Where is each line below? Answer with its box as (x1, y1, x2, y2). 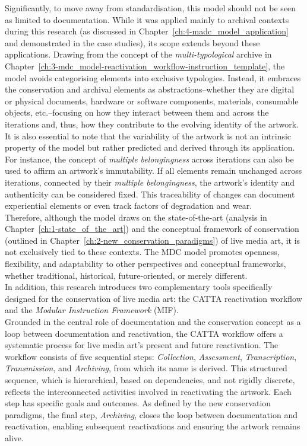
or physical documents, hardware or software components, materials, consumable (5, 94, 299, 107)
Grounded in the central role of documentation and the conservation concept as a (5, 316, 301, 328)
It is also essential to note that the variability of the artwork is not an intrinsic (5, 129, 292, 142)
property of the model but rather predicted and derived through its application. (5, 141, 295, 154)
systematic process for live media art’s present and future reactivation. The (5, 339, 278, 351)
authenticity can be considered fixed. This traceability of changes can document (5, 187, 295, 200)
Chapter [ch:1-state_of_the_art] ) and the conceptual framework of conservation (5, 222, 299, 235)
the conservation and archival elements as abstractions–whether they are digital (5, 83, 295, 95)
